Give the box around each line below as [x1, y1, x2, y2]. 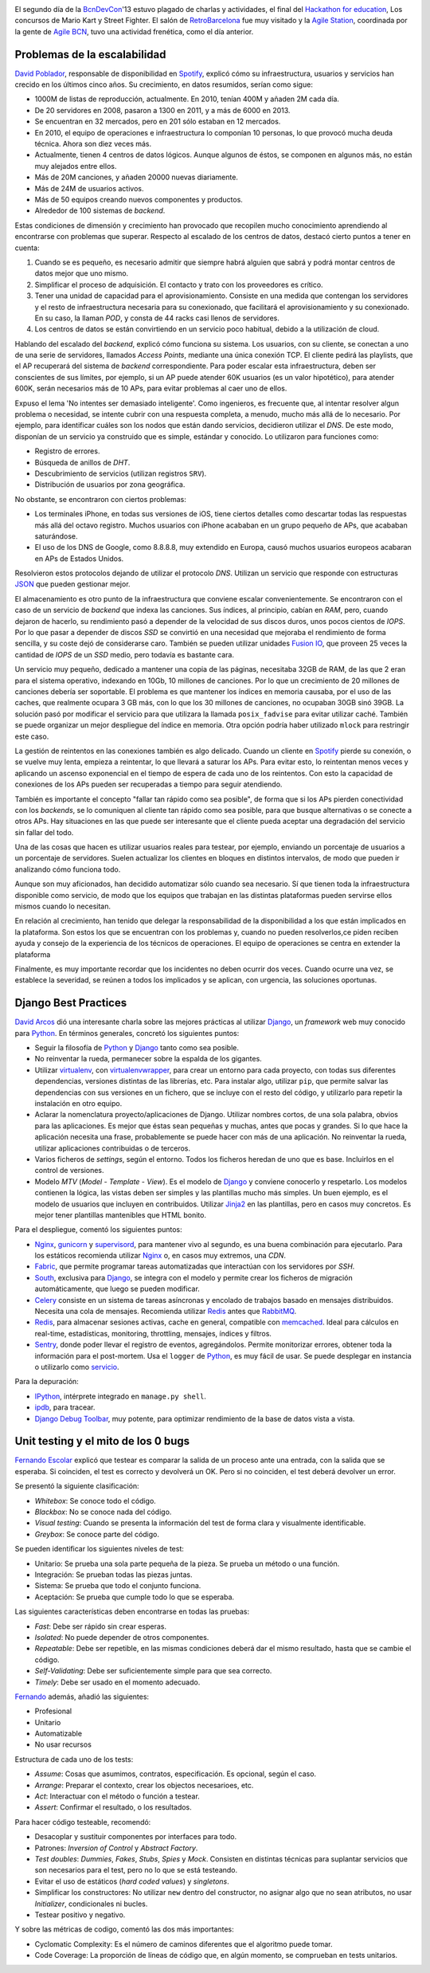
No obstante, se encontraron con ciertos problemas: [14, 494, 187, 504]
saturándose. [34, 531, 79, 541]
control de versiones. [34, 1166, 104, 1175]
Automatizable [34, 1729, 83, 1739]
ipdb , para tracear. [34, 1402, 96, 1412]
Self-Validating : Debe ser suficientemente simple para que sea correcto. [34, 1666, 272, 1676]
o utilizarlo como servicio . [34, 1363, 119, 1371]
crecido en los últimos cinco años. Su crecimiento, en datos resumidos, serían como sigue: [14, 80, 314, 89]
